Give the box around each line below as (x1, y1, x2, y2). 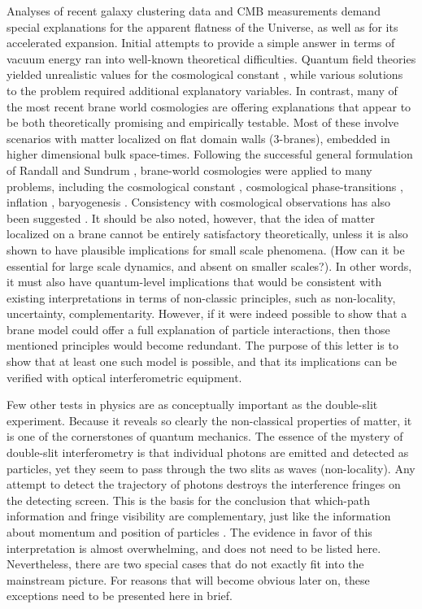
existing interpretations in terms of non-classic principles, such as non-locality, (7, 289, 396, 306)
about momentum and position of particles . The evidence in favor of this (7, 524, 372, 540)
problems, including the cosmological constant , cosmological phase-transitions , (7, 177, 403, 194)
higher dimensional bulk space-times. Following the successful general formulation (7, 146, 413, 163)
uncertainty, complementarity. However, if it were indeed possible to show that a (7, 305, 407, 322)
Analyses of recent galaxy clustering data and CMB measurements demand (7, 2, 381, 19)
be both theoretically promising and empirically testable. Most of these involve (7, 114, 399, 131)
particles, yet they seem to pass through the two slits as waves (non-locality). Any (7, 459, 415, 476)
